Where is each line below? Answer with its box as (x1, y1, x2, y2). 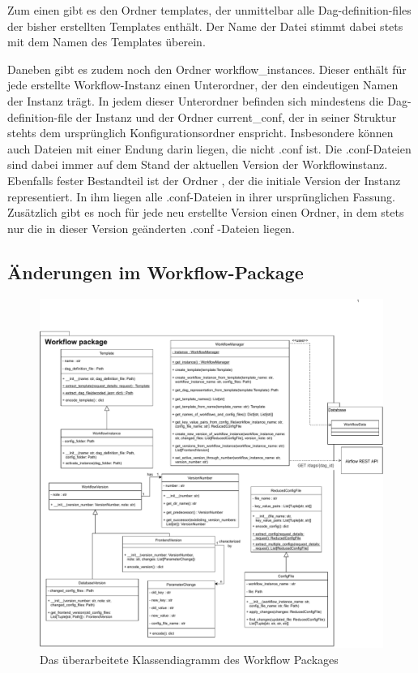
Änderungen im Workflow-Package (7, 259, 304, 284)
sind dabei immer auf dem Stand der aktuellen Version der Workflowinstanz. (7, 156, 388, 173)
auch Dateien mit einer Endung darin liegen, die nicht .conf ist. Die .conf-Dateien (7, 140, 412, 157)
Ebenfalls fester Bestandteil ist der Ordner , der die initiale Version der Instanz (7, 171, 401, 188)
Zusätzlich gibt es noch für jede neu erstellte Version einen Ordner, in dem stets (7, 204, 404, 221)
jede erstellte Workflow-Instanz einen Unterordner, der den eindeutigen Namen (7, 76, 399, 93)
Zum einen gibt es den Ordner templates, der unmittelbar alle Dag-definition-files (7, 2, 412, 18)
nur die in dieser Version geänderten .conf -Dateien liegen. (7, 219, 295, 236)
